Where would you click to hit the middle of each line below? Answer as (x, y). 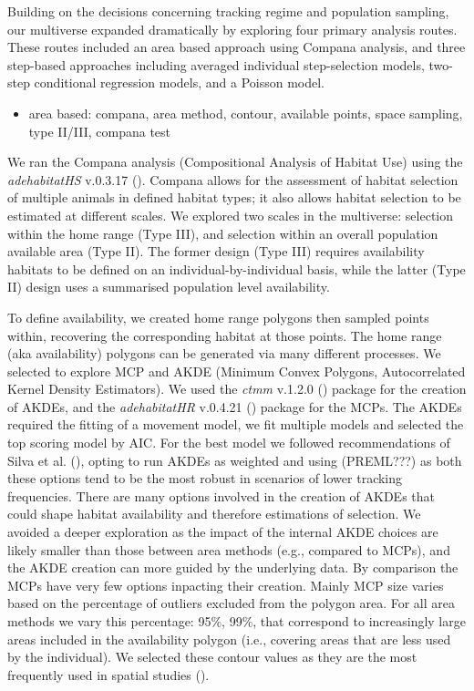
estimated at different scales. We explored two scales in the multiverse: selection (231, 215)
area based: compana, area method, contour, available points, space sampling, (246, 113)
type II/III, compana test (100, 131)
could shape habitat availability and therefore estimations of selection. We (214, 514)
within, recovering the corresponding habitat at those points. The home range (225, 335)
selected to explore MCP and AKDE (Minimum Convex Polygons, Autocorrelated (237, 371)
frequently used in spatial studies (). (108, 674)
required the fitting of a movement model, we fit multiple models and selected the (236, 424)
